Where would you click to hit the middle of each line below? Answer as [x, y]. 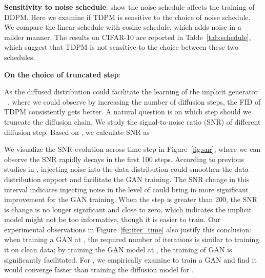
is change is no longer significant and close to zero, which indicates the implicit [128, 209]
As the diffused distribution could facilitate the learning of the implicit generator [131, 92]
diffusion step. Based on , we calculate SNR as [77, 132]
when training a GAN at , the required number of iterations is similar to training [132, 239]
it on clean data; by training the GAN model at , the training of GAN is [118, 250]
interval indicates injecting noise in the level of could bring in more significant [126, 189]
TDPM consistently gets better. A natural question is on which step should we [128, 112]
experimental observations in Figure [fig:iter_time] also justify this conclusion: [128, 229]
